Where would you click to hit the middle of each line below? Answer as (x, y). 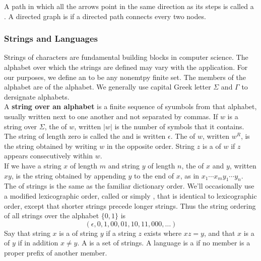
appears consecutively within (48, 156)
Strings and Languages (51, 38)
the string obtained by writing (51, 146)
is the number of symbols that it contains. (179, 126)
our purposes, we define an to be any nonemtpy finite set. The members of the (125, 77)
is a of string (79, 233)
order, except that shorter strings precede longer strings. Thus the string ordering (130, 205)
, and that (219, 233)
